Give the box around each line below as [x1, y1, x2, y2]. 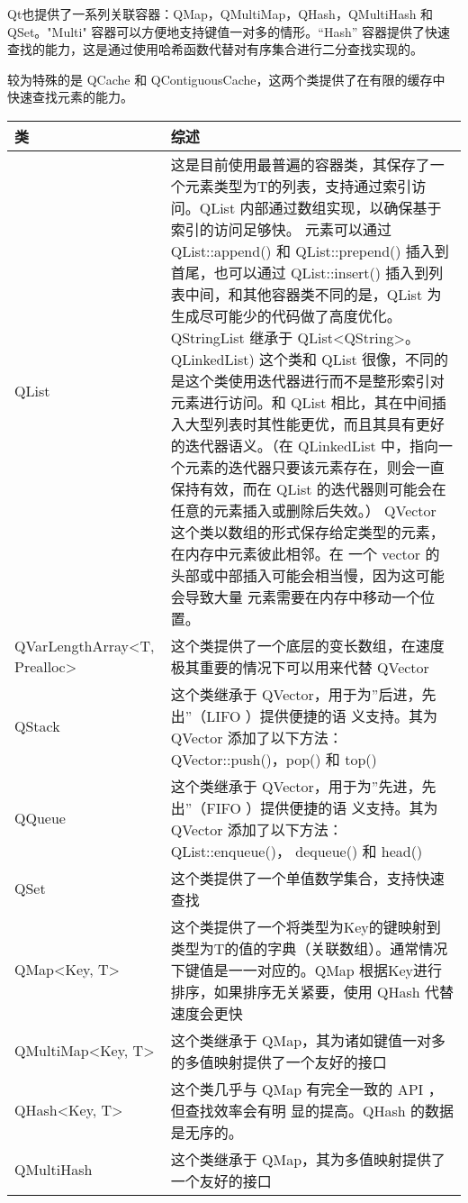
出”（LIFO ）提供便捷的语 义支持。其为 [170, 705, 438, 726]
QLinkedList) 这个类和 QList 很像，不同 [170, 348, 435, 369]
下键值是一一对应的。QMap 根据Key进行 [170, 959, 443, 980]
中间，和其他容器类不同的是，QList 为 [184, 283, 442, 305]
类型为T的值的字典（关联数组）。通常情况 [170, 937, 448, 959]
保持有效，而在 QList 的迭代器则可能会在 [170, 478, 446, 499]
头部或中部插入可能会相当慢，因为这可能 [170, 564, 445, 586]
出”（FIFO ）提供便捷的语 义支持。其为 [170, 797, 438, 818]
